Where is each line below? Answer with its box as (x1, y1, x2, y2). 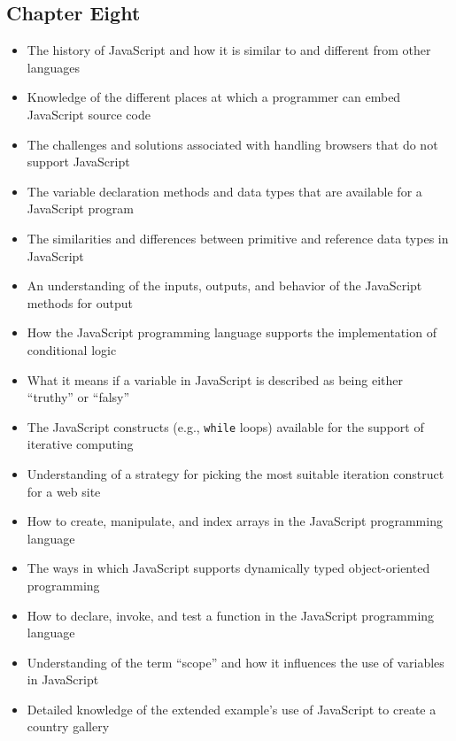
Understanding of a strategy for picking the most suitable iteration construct (27, 464, 444, 482)
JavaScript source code (27, 104, 151, 123)
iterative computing (27, 435, 134, 453)
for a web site (27, 482, 101, 500)
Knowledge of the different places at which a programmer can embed (27, 88, 401, 106)
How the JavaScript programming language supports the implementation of (27, 323, 437, 342)
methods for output (27, 293, 133, 312)
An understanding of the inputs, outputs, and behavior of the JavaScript (27, 276, 422, 295)
